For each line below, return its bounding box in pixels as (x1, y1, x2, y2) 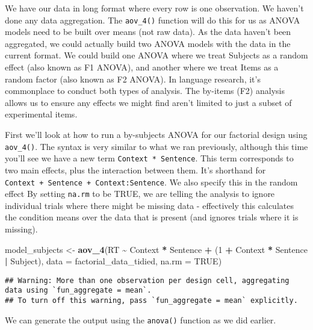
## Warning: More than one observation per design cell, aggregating (5, 276, 290, 285)
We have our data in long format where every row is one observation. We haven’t (5, 2, 304, 14)
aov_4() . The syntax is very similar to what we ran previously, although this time (5, 140, 308, 152)
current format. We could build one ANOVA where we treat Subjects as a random (5, 49, 308, 61)
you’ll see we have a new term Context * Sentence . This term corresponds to (5, 152, 294, 164)
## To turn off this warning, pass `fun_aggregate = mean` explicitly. (5, 296, 298, 305)
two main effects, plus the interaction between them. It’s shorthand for (5, 163, 266, 176)
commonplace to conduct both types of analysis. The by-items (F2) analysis (5, 84, 285, 97)
